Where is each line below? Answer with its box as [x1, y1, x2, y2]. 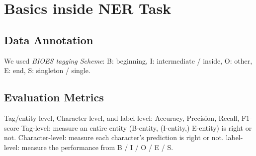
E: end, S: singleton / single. [4, 65, 90, 76]
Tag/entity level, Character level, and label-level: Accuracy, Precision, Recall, [4, 112, 240, 123]
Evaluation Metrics [4, 89, 104, 105]
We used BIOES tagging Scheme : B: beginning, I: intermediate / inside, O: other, [4, 55, 253, 66]
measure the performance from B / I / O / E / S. [21, 142, 173, 152]
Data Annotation [4, 32, 93, 47]
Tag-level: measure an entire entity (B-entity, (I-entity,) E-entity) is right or [21, 122, 252, 133]
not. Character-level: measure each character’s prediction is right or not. [4, 132, 224, 143]
